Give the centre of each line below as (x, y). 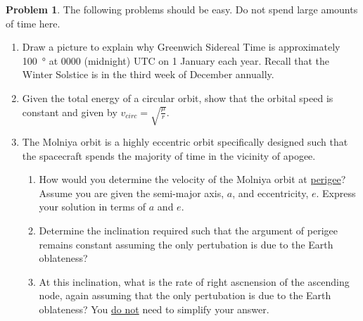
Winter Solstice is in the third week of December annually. (148, 74)
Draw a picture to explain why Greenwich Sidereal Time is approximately (181, 47)
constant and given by (70, 112)
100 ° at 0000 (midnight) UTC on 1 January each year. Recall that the (176, 60)
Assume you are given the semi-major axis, (132, 193)
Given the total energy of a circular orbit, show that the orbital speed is (178, 97)
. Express (336, 193)
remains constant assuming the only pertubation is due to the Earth (186, 244)
